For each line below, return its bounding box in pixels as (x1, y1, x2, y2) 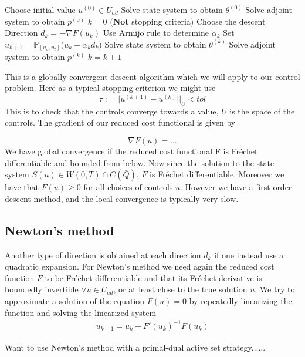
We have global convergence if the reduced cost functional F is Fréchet (5, 145, 258, 157)
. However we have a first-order (180, 181, 292, 193)
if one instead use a (214, 248, 284, 261)
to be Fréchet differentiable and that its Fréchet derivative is (45, 271, 262, 284)
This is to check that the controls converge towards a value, (5, 105, 219, 117)
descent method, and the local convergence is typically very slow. (5, 192, 239, 204)
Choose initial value (5, 4, 76, 15)
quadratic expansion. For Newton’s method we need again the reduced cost (5, 260, 274, 272)
